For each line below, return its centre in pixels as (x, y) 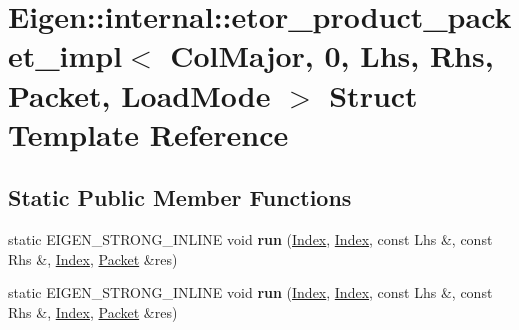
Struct (373, 94)
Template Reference (148, 133)
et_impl (65, 55)
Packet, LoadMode (139, 94)
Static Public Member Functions (180, 197)
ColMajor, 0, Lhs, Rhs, (332, 55)
